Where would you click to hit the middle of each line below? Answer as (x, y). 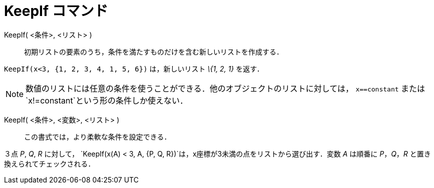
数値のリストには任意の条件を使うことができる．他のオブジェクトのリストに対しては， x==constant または (226, 88)
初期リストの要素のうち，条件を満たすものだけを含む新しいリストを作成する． (154, 51)
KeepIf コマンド (56, 11)
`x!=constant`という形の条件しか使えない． (107, 100)
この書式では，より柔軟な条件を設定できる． (98, 136)
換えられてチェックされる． (50, 163)
